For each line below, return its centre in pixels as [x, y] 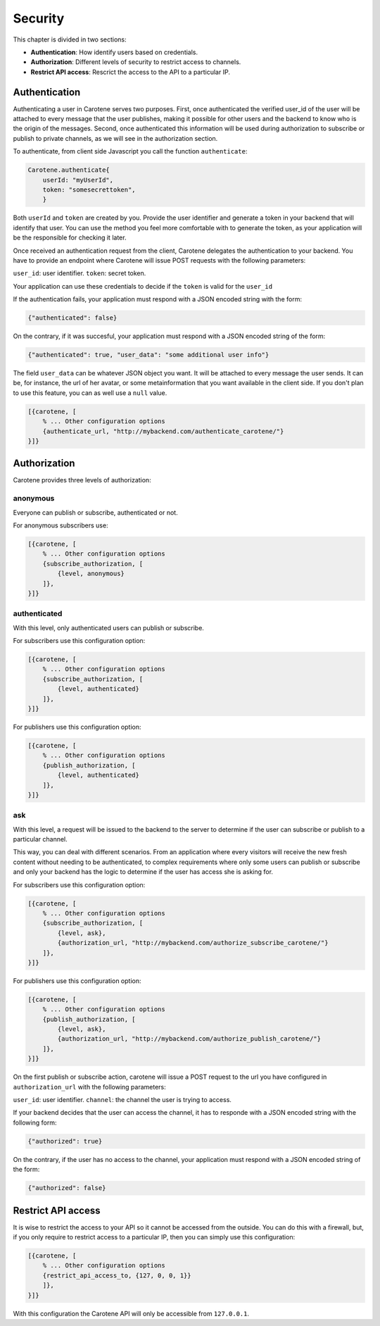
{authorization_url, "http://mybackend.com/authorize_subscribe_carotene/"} [193, 943]
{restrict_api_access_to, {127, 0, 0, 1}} [117, 1275]
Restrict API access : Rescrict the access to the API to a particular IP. [130, 72]
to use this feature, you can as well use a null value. [90, 393]
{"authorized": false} [67, 1188]
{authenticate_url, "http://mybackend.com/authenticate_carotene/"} [163, 431]
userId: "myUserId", [78, 180]
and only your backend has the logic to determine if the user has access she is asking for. [143, 872]
